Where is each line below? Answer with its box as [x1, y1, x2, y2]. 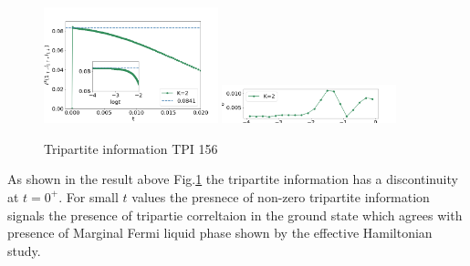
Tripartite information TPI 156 [44, 138, 218, 158]
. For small [58, 187, 119, 206]
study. [7, 240, 41, 260]
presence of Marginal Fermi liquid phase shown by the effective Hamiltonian [7, 223, 433, 242]
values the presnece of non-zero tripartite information [131, 187, 430, 206]
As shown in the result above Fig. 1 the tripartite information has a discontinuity [7, 169, 458, 189]
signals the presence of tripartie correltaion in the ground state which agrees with [7, 205, 463, 224]
